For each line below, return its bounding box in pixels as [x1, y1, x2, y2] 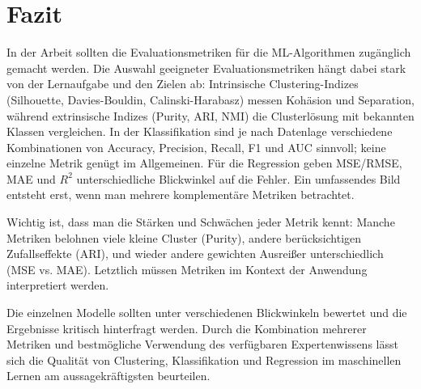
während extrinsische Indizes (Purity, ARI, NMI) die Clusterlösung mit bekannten [6, 107, 415, 124]
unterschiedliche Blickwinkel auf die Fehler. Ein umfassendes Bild [76, 170, 401, 187]
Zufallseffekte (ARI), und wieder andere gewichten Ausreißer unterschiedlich [6, 245, 384, 262]
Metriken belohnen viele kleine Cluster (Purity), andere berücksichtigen [6, 229, 362, 246]
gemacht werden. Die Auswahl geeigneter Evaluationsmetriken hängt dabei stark [6, 59, 406, 76]
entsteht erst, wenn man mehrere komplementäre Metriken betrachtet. [6, 186, 355, 203]
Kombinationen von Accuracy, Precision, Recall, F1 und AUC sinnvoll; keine [6, 138, 386, 155]
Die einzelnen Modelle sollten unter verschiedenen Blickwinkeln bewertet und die [6, 304, 407, 321]
